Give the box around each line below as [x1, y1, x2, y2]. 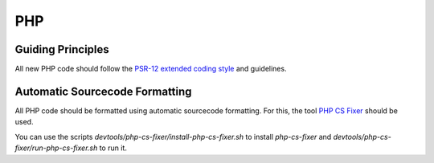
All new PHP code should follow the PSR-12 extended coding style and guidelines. [14, 64, 287, 74]
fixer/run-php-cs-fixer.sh [14, 143, 98, 153]
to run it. [99, 143, 128, 153]
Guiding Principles [14, 43, 110, 56]
